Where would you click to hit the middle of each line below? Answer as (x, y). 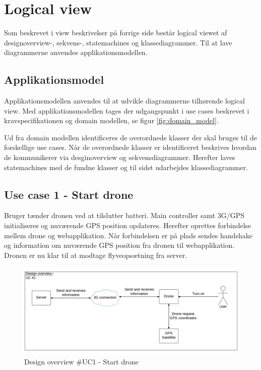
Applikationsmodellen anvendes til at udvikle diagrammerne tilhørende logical (124, 101)
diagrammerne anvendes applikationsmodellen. (76, 52)
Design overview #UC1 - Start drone (81, 362)
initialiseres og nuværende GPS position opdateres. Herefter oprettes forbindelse (128, 225)
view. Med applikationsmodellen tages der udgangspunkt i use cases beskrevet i (127, 110)
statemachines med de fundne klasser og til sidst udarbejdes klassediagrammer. (126, 167)
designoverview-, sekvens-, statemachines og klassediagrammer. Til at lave (118, 42)
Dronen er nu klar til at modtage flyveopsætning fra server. (96, 255)
